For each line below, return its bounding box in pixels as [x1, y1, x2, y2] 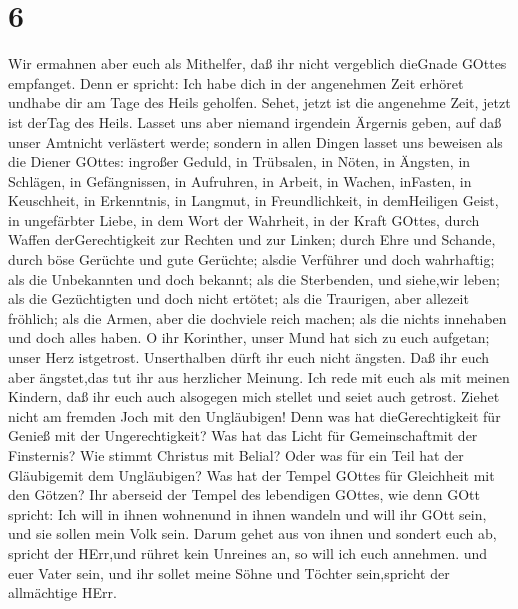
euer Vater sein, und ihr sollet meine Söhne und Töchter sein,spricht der [8, 562, 450, 583]
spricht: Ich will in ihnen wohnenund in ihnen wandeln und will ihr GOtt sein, [8, 503, 487, 524]
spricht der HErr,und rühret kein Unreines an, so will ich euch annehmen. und [8, 542, 488, 563]
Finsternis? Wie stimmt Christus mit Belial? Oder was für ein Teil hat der [8, 445, 464, 465]
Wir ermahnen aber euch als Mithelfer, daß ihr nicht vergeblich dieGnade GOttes [8, 53, 507, 74]
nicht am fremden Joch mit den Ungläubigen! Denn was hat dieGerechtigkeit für [8, 405, 501, 426]
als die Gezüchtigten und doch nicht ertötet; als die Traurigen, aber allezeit [8, 288, 469, 309]
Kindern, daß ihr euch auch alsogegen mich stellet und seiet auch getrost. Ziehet [8, 386, 500, 407]
